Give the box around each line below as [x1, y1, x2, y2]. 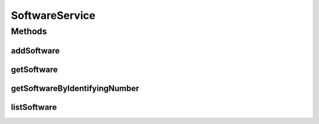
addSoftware [11, 45, 60, 56]
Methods [11, 26, 47, 37]
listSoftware [11, 102, 57, 112]
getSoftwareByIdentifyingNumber [11, 83, 139, 93]
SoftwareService [11, 9, 96, 22]
